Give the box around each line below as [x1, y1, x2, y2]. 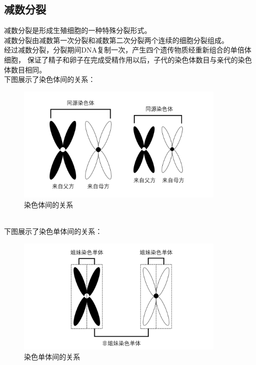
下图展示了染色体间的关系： [4, 74, 95, 84]
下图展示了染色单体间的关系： [4, 226, 102, 236]
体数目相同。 [4, 64, 46, 74]
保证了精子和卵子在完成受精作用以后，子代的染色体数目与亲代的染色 [27, 54, 252, 64]
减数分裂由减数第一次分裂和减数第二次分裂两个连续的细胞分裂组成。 [4, 34, 228, 45]
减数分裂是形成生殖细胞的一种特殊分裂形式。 [4, 25, 151, 35]
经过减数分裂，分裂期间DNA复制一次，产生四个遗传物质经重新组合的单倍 [4, 44, 244, 55]
